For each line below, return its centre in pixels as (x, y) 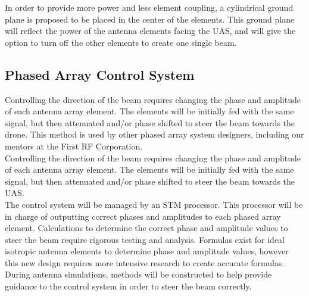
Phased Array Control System (100, 74)
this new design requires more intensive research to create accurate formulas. (145, 262)
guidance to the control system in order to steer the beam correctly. (128, 286)
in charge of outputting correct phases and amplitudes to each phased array (143, 216)
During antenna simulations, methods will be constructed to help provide (138, 274)
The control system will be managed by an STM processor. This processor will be (154, 204)
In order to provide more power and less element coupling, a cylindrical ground (149, 7)
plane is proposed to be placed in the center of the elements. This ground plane (150, 19)
